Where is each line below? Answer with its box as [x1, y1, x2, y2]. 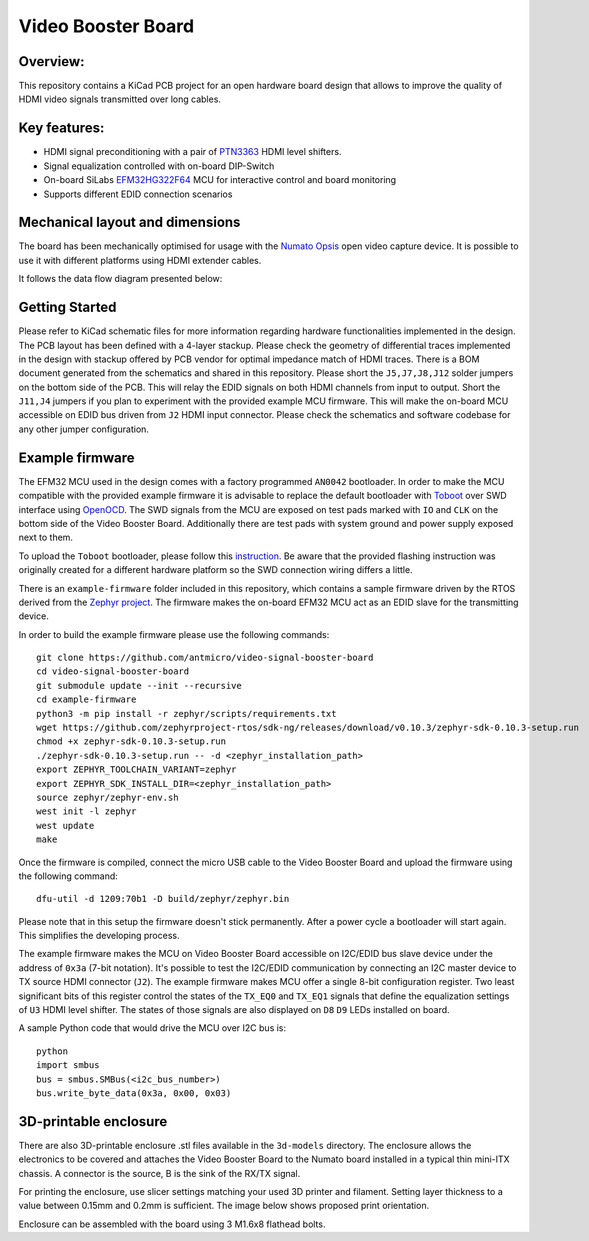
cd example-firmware [36, 694, 137, 705]
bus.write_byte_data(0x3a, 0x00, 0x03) [36, 1088, 232, 1099]
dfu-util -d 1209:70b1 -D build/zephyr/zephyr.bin [36, 893, 290, 905]
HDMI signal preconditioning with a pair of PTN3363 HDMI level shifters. [43, 146, 342, 158]
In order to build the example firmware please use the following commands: [18, 628, 330, 640]
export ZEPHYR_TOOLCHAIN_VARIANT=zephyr [36, 764, 237, 775]
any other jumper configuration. [18, 423, 150, 435]
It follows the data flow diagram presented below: [18, 273, 223, 285]
